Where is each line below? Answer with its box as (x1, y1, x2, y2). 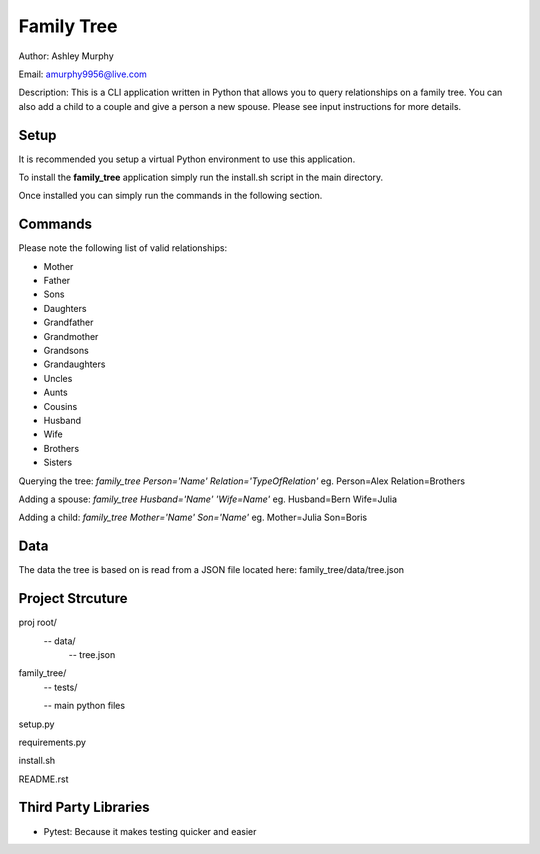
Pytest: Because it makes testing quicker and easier (43, 825, 257, 837)
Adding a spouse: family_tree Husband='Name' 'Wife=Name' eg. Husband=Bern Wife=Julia (18, 493, 398, 505)
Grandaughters (43, 358, 106, 370)
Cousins (43, 400, 78, 412)
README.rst (18, 773, 69, 785)
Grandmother (43, 330, 99, 342)
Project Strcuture (18, 590, 128, 607)
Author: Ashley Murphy (18, 50, 114, 62)
